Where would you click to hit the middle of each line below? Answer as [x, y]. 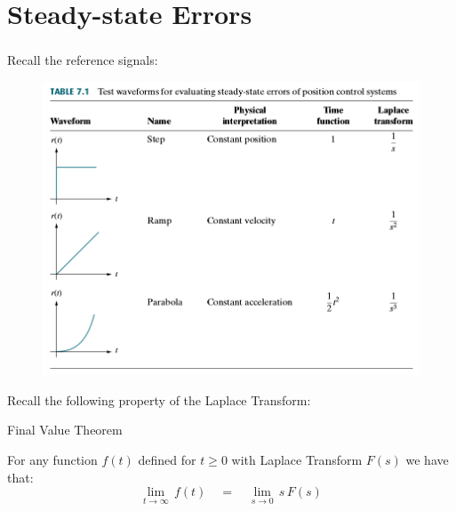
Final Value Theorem [65, 430]
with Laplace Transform [297, 459]
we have [427, 459]
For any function [52, 459]
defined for [167, 459]
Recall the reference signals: [83, 60]
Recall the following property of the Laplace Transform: [159, 399]
